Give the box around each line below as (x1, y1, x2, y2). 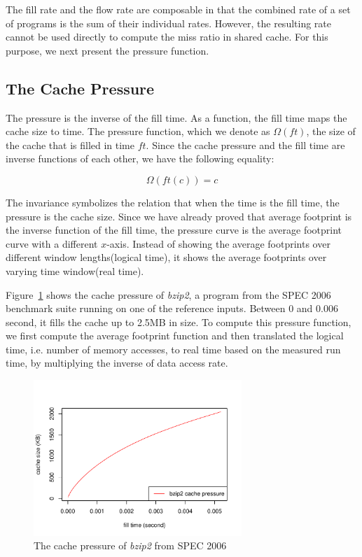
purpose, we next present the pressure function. (6, 43, 209, 57)
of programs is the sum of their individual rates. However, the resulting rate (6, 15, 331, 30)
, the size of (306, 124, 356, 139)
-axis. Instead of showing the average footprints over (106, 236, 330, 251)
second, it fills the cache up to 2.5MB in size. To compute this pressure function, (6, 314, 351, 329)
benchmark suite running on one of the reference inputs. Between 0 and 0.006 (6, 301, 338, 316)
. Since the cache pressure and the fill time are (146, 137, 345, 152)
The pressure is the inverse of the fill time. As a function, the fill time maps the (6, 110, 347, 125)
